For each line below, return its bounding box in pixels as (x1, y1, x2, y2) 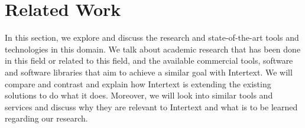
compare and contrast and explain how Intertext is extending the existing (5, 77, 271, 90)
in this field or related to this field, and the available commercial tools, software (5, 54, 293, 67)
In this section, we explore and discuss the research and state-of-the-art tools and (5, 31, 299, 44)
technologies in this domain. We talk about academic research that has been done (5, 42, 301, 55)
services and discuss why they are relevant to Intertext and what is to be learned (5, 100, 298, 113)
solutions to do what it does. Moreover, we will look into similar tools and (5, 89, 273, 101)
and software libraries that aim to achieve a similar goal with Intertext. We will (5, 65, 293, 78)
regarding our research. (5, 112, 88, 124)
